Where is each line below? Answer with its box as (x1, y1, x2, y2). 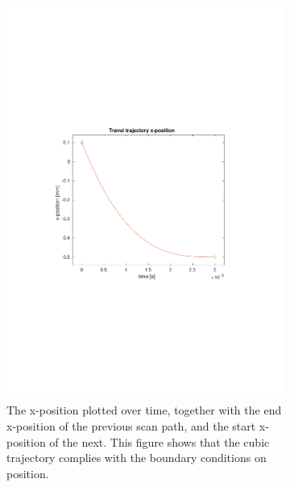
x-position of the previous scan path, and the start (6, 417, 256, 434)
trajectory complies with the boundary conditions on (6, 449, 267, 466)
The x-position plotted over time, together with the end (6, 402, 282, 418)
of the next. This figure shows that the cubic (49, 433, 270, 450)
